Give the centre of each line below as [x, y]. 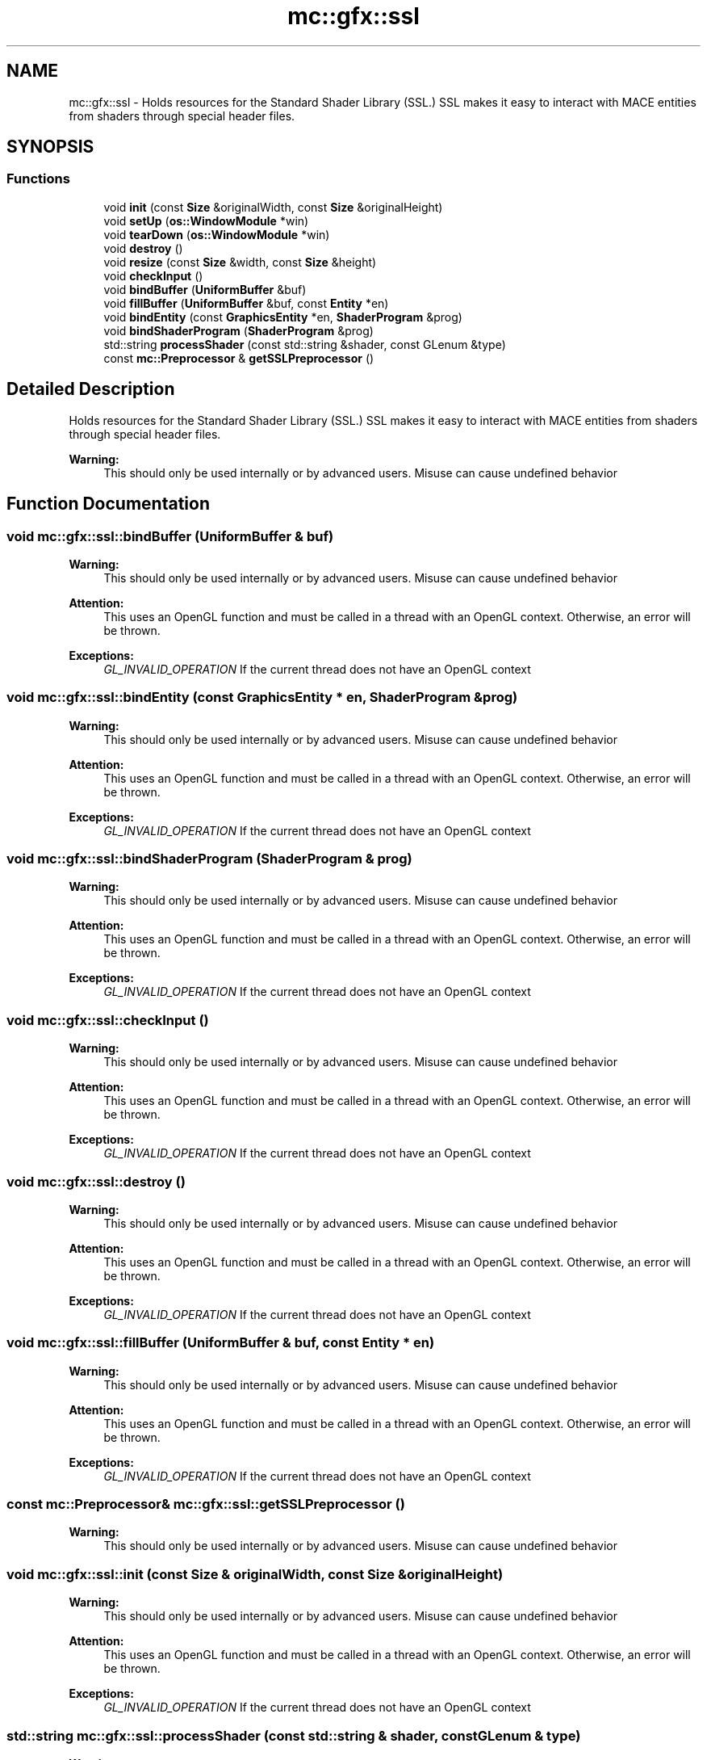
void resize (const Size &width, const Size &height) [240, 262]
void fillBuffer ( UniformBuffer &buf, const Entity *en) [246, 303]
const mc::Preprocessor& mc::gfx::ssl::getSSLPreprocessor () [206, 1504]
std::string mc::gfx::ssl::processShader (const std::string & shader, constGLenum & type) [294, 1735]
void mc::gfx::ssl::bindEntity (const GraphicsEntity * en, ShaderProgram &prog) [262, 697]
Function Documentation [108, 504]
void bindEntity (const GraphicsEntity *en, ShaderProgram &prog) [283, 317]
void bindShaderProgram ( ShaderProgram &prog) [238, 330]
